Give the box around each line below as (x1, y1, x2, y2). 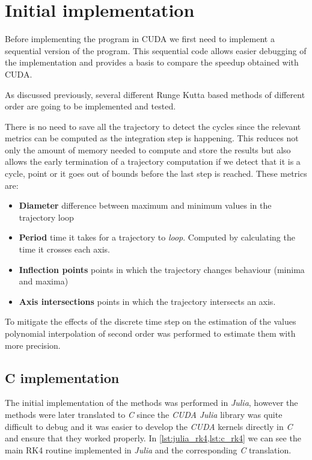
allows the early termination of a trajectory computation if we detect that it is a (5, 155, 301, 168)
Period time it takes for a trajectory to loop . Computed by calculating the (19, 231, 295, 244)
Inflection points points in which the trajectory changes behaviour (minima (19, 263, 305, 275)
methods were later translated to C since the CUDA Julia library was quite (5, 408, 283, 420)
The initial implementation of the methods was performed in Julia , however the (5, 396, 298, 409)
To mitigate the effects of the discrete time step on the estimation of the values (5, 315, 296, 328)
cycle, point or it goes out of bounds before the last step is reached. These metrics (5, 167, 307, 180)
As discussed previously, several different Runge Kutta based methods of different (5, 88, 305, 100)
